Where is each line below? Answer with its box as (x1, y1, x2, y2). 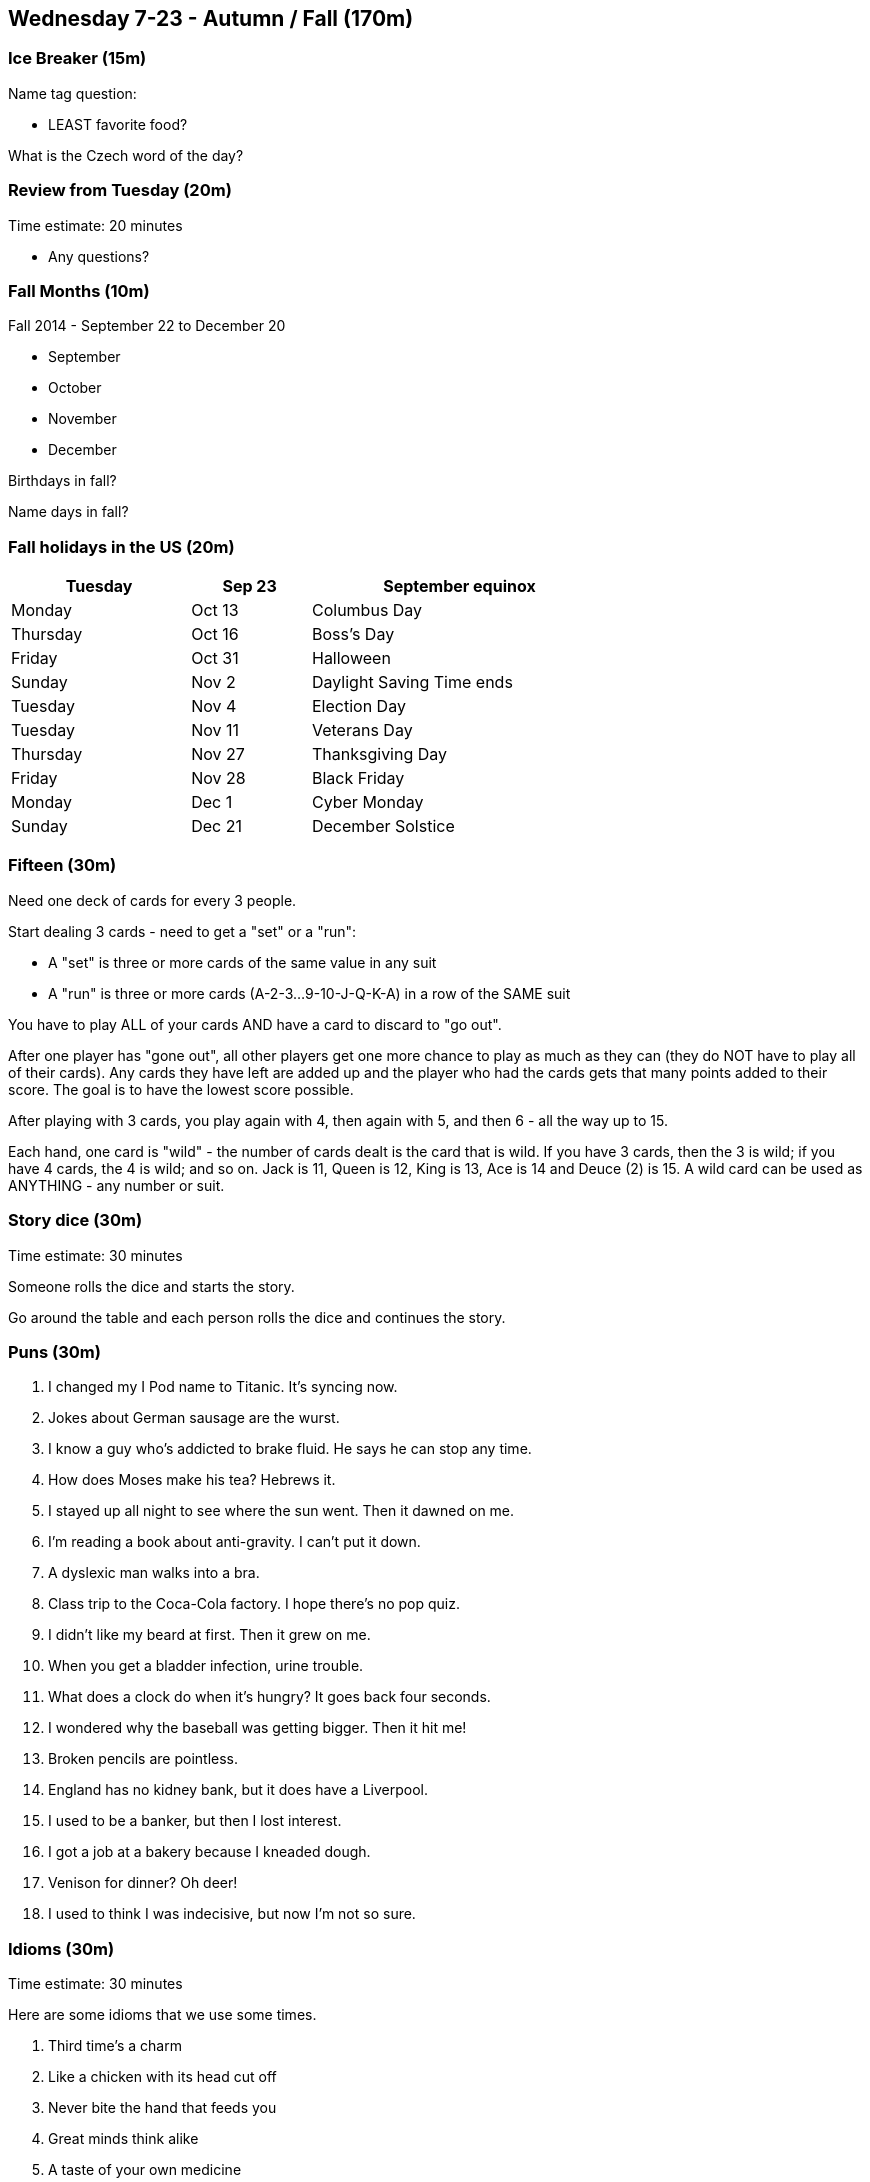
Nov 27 (191, 744, 245, 765)
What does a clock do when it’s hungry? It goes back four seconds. (48, 1688, 491, 1706)
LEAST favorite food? (48, 115, 188, 133)
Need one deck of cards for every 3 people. (8, 891, 297, 909)
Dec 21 (191, 816, 242, 837)
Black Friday (311, 768, 405, 789)
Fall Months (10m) (8, 280, 150, 301)
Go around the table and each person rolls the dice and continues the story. (8, 1308, 506, 1326)
